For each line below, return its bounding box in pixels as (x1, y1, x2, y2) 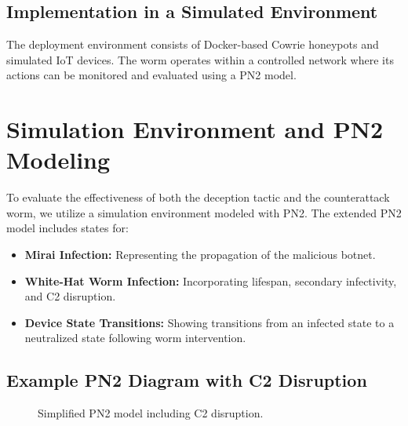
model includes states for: (6, 220, 129, 236)
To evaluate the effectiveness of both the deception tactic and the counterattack (6, 189, 390, 206)
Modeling (6, 144, 111, 176)
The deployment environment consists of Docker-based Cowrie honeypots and (6, 36, 379, 53)
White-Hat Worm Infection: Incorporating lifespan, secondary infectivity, (24, 272, 397, 289)
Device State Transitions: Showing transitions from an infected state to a (24, 314, 395, 330)
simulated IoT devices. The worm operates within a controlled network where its (6, 51, 394, 67)
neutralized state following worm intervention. (24, 330, 246, 346)
